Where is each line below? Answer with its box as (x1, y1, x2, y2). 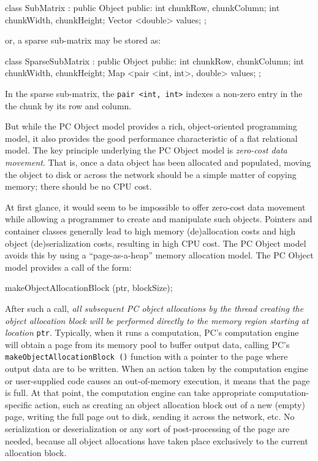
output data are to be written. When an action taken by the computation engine (5, 362, 308, 375)
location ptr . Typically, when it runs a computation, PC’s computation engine (5, 326, 299, 339)
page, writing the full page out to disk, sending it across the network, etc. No (5, 410, 295, 423)
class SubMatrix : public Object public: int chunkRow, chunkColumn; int (5, 1, 280, 14)
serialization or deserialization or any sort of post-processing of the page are (5, 422, 290, 435)
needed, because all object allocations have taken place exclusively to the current (5, 434, 308, 447)
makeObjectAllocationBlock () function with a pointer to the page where (5, 350, 288, 363)
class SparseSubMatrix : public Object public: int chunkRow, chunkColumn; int (5, 54, 304, 67)
